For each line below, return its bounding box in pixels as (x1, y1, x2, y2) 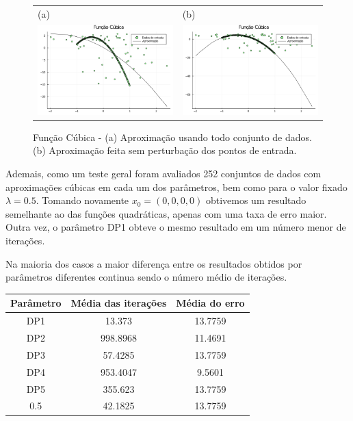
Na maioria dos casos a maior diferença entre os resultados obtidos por (5, 256, 302, 270)
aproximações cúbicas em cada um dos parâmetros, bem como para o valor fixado (5, 179, 348, 194)
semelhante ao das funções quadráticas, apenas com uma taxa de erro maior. (5, 206, 327, 220)
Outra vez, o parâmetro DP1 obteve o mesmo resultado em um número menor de (5, 220, 346, 234)
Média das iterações (70, 296, 167, 310)
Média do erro (176, 296, 245, 310)
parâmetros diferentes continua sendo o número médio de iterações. (5, 270, 287, 284)
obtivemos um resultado (205, 193, 306, 207)
